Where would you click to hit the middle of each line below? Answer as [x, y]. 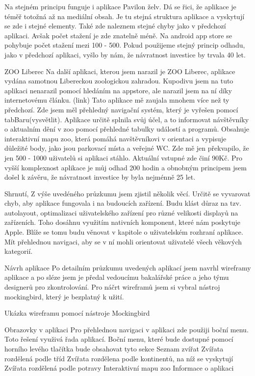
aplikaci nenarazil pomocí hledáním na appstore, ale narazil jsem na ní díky [118, 90]
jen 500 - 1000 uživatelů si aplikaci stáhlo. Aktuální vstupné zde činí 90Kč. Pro [124, 157]
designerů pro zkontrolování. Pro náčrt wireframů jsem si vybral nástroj [112, 287]
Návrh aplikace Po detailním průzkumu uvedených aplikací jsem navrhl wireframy [128, 267]
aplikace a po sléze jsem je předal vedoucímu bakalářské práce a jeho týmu [117, 277]
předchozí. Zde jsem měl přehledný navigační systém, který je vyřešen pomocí [121, 109]
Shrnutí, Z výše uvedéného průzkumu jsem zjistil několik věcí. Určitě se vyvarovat [127, 193]
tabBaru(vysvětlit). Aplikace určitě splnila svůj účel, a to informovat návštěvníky [127, 119]
